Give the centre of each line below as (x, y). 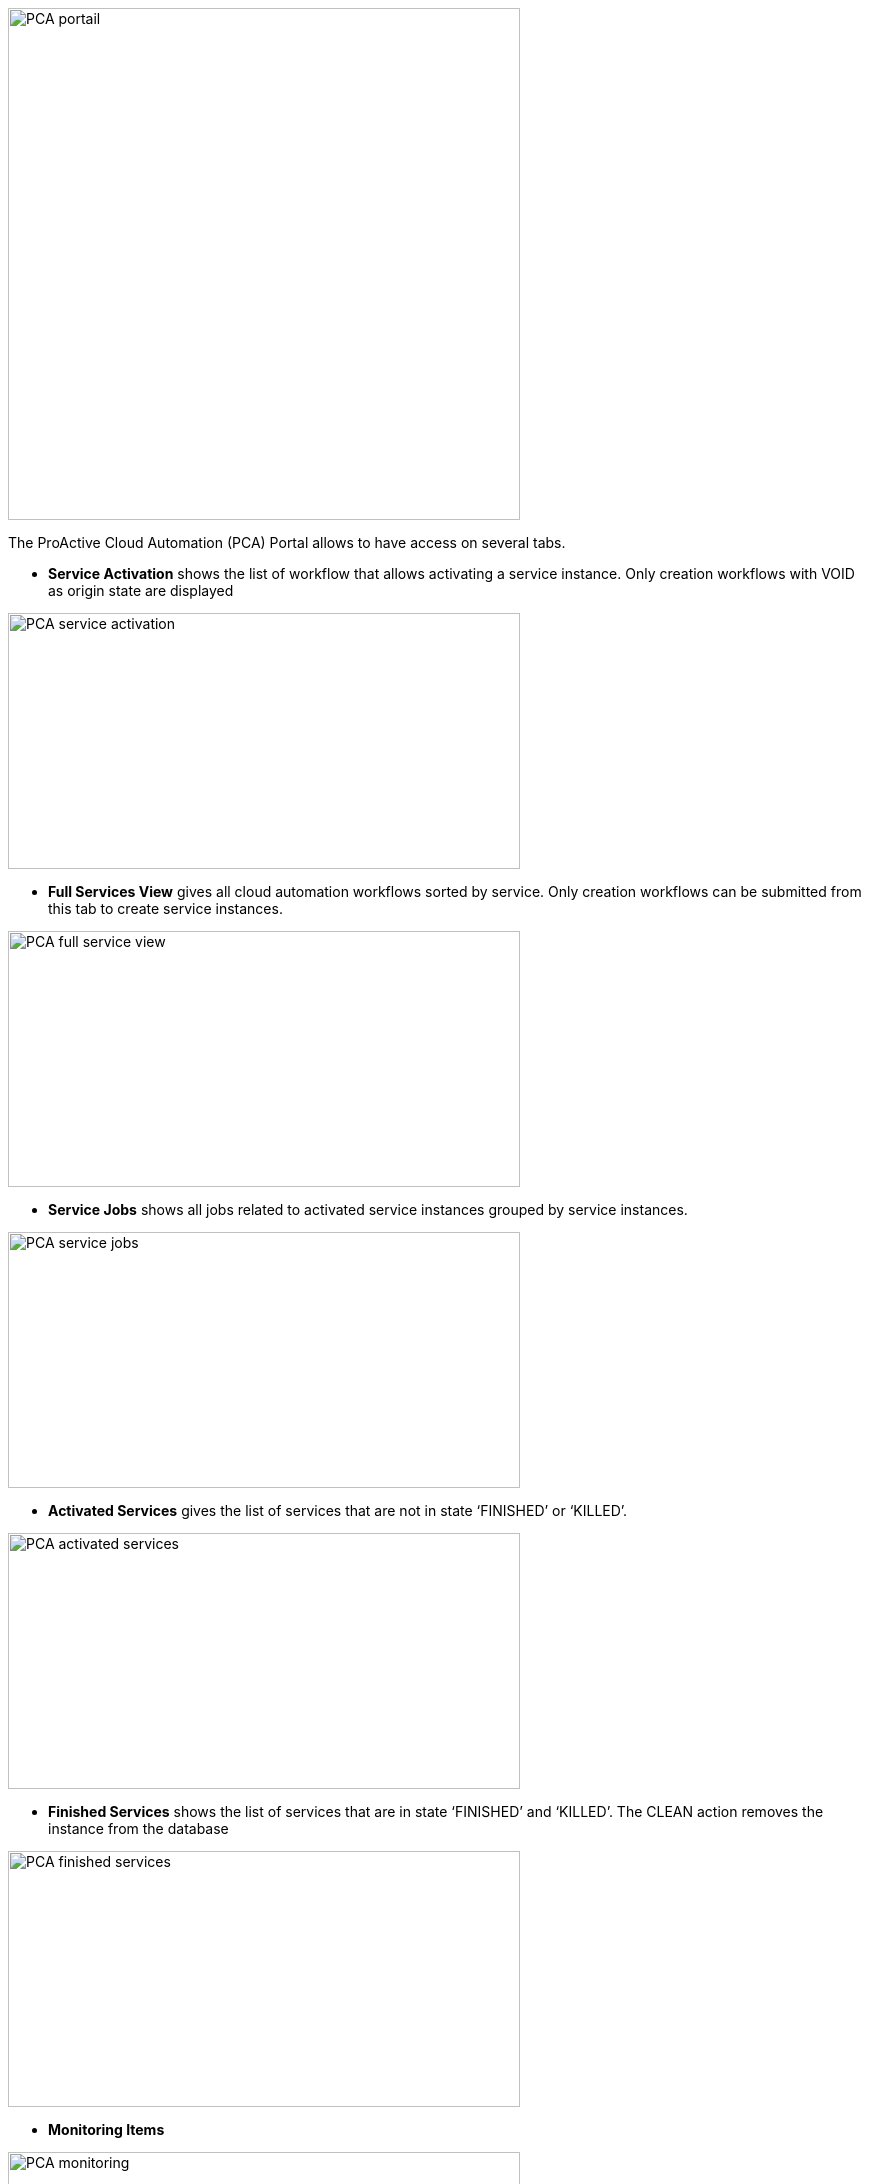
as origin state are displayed (141, 590)
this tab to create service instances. (165, 908)
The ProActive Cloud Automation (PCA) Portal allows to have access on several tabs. (287, 542)
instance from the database (138, 1828)
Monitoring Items (106, 2129)
